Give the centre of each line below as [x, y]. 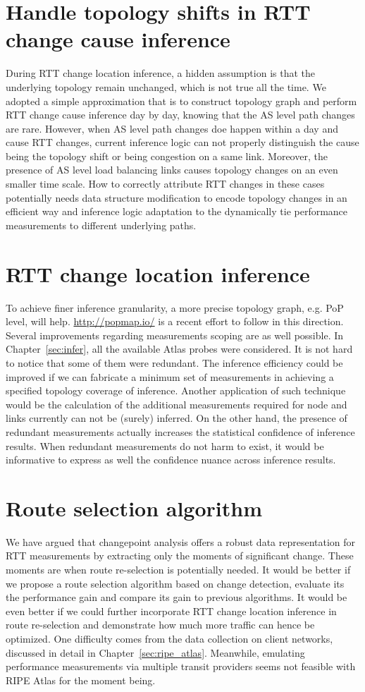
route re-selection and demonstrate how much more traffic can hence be [160, 625]
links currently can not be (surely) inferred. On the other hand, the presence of [177, 418]
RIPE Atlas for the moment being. [81, 680]
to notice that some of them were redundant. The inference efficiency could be [174, 362]
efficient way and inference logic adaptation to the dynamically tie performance [177, 211]
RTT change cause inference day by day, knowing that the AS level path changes [180, 115]
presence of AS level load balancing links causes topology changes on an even [172, 170]
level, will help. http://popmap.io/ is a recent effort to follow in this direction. [175, 321]
